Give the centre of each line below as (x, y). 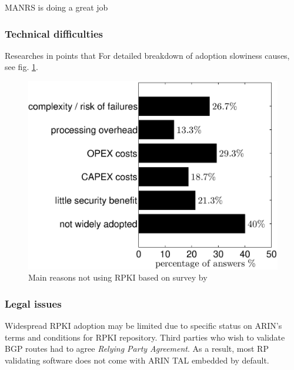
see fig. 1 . (21, 67)
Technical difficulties (54, 33)
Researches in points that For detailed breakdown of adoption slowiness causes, (147, 55)
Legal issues (33, 303)
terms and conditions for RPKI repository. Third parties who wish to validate (145, 337)
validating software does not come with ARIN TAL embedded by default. (137, 360)
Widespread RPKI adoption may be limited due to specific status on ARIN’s (143, 326)
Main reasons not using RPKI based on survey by (118, 277)
